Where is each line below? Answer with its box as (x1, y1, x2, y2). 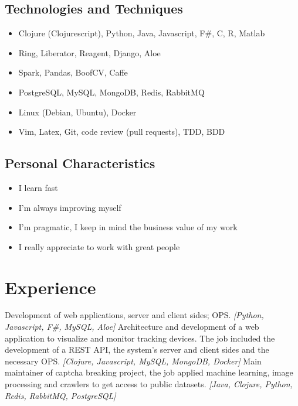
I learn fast (18, 181, 58, 193)
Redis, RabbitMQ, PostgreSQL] (5, 389, 116, 401)
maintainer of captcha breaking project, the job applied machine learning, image (5, 366, 293, 378)
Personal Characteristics (5, 154, 155, 172)
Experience (5, 275, 96, 299)
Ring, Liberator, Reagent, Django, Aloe (18, 46, 161, 59)
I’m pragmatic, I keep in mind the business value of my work (18, 221, 238, 233)
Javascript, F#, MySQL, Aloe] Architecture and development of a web (5, 320, 259, 333)
